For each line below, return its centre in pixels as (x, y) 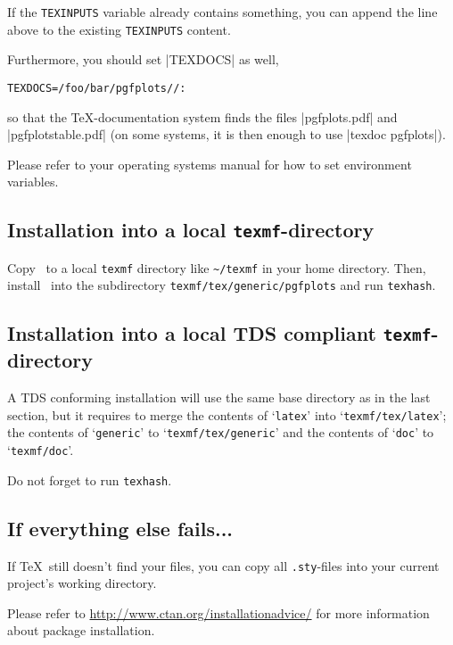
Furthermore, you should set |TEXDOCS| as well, (143, 59)
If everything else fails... (120, 528)
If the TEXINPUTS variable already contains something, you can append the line (222, 12)
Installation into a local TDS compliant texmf (219, 333)
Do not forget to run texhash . (90, 480)
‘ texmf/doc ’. (41, 450)
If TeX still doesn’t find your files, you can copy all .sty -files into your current (223, 565)
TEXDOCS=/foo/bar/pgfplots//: (97, 88)
